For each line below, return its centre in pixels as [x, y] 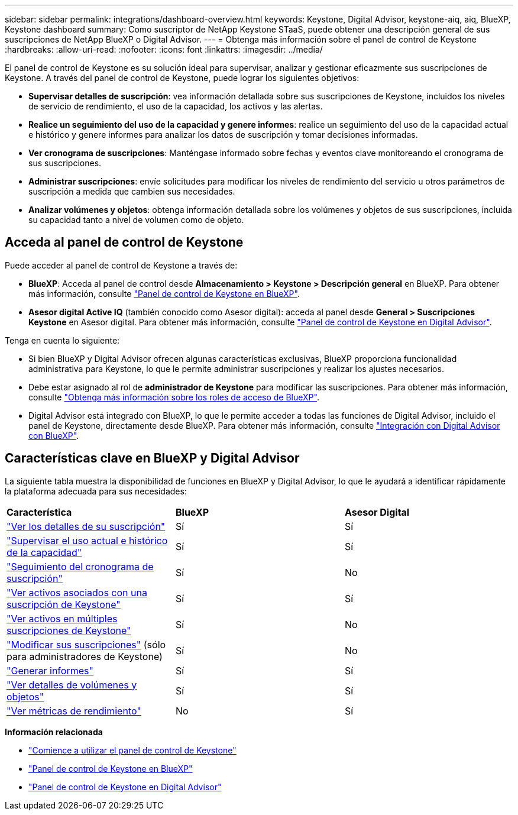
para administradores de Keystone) [85, 656]
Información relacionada [54, 732]
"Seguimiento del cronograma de [80, 566]
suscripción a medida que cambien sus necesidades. [132, 191]
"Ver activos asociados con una [77, 592]
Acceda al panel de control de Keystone [124, 242]
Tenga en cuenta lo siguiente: [62, 340]
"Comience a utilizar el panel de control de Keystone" [132, 750]
